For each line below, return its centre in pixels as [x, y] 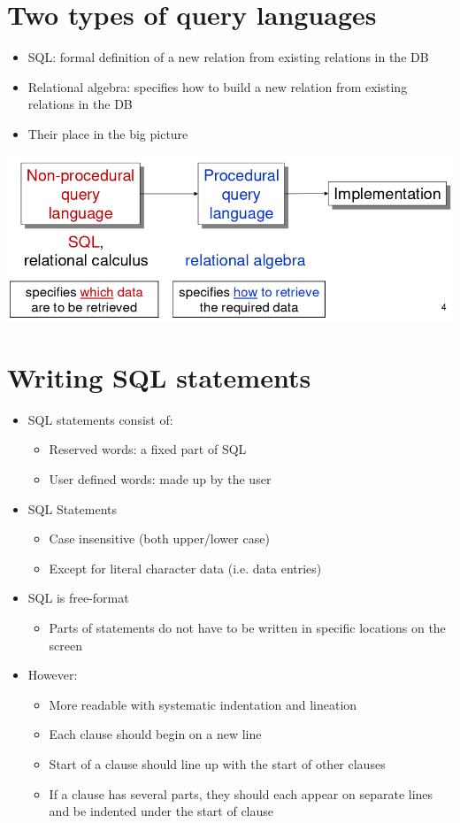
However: [53, 675]
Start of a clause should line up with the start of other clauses [217, 763]
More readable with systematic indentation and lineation [203, 704]
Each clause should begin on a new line [155, 734]
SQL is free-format [78, 598]
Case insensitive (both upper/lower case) [159, 538]
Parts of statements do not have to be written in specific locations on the [247, 627]
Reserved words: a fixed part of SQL [148, 449]
